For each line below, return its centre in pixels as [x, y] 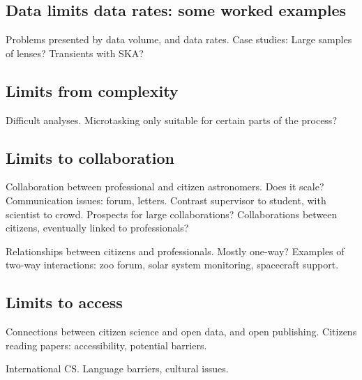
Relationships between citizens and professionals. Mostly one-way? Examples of [175, 251]
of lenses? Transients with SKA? [75, 53]
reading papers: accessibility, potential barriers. [106, 345]
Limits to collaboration [90, 157]
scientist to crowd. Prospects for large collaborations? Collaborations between [172, 214]
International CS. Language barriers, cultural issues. [117, 368]
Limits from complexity [92, 90]
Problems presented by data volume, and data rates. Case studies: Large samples [179, 39]
